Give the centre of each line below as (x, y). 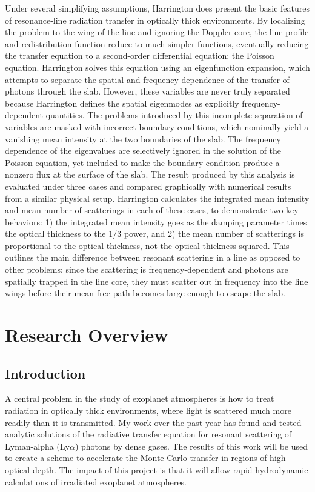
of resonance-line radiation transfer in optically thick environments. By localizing (155, 20)
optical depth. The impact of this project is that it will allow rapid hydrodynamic (157, 469)
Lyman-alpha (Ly (37, 446)
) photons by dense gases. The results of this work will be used (191, 446)
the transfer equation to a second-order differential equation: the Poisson (140, 55)
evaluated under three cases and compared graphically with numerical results (148, 186)
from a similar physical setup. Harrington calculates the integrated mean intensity (157, 198)
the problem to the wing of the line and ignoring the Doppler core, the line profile (157, 32)
